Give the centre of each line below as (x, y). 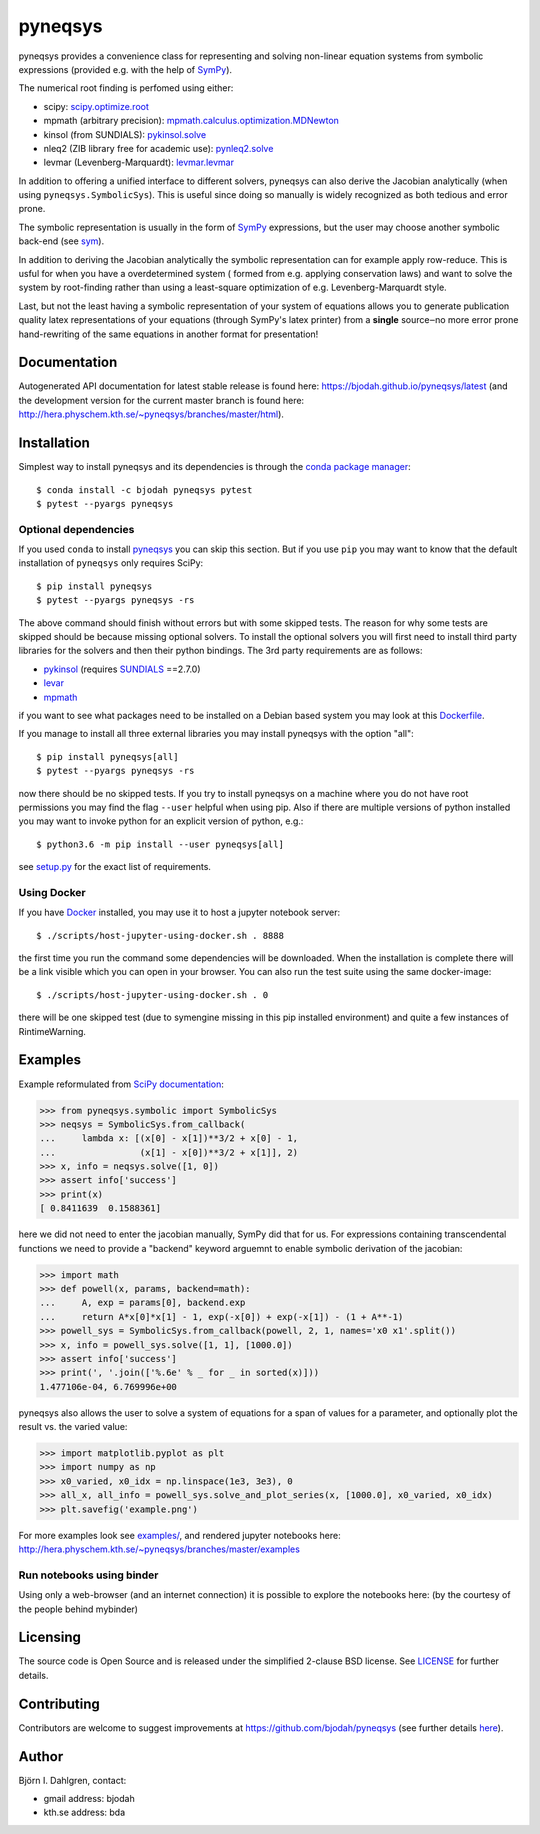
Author (41, 1756)
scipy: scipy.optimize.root (96, 106)
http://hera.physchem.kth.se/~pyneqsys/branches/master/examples (159, 1549)
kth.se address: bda (84, 1812)
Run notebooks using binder (88, 1575)
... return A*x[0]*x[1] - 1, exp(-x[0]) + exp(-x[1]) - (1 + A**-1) (221, 1316)
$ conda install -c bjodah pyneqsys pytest (144, 489)
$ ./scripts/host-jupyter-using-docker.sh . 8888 (160, 935)
